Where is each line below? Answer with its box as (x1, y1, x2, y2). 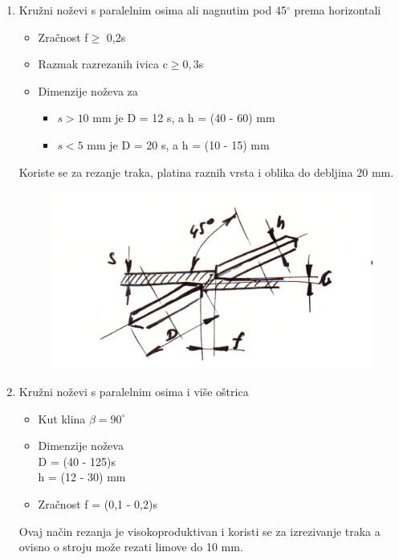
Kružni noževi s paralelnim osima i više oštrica (18, 383, 249, 399)
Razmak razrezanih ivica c (38, 55, 168, 72)
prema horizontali (294, 2, 381, 18)
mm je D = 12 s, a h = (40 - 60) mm (92, 109, 275, 126)
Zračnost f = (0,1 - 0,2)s (38, 495, 157, 512)
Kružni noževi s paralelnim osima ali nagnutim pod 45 (18, 2, 287, 18)
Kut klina (38, 410, 86, 427)
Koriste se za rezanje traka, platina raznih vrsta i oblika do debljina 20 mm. (18, 163, 394, 180)
